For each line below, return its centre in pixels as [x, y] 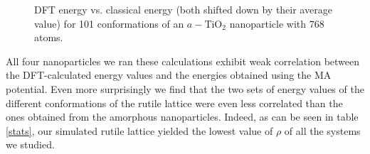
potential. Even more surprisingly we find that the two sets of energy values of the [185, 88]
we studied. [30, 144]
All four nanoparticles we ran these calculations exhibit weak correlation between [183, 61]
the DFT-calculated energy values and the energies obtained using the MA [169, 75]
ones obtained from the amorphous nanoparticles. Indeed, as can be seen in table [182, 117]
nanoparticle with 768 [277, 23]
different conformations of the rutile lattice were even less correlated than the [174, 103]
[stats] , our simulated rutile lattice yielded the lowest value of [139, 130]
